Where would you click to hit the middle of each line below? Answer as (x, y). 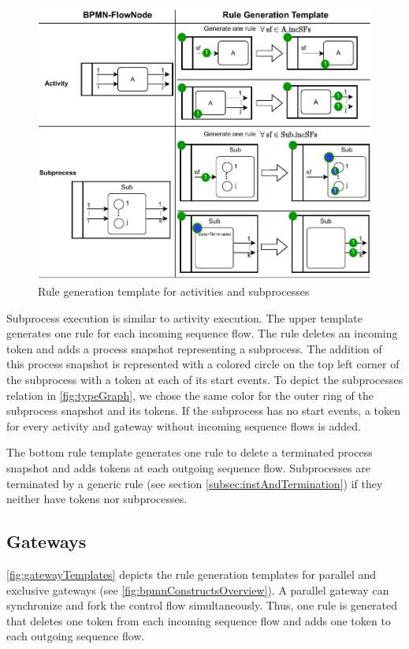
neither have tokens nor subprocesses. (97, 499)
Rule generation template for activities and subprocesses (174, 291)
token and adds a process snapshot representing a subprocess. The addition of (194, 348)
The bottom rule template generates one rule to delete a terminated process (190, 452)
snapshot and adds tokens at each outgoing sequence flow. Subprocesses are (188, 468)
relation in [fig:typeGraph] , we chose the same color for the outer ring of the (190, 395)
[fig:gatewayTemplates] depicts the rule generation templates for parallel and (191, 574)
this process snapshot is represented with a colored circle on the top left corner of (203, 364)
